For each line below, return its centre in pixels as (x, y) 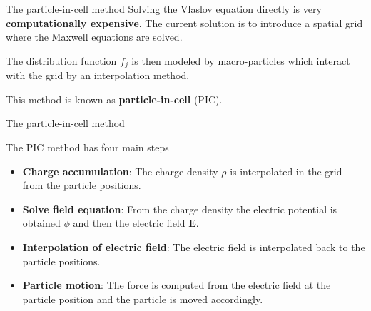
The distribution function (61, 60)
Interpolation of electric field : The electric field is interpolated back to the (194, 246)
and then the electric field (129, 223)
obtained (41, 223)
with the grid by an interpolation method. (98, 75)
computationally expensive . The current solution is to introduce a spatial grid (184, 22)
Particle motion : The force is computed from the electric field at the (177, 285)
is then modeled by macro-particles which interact (241, 60)
